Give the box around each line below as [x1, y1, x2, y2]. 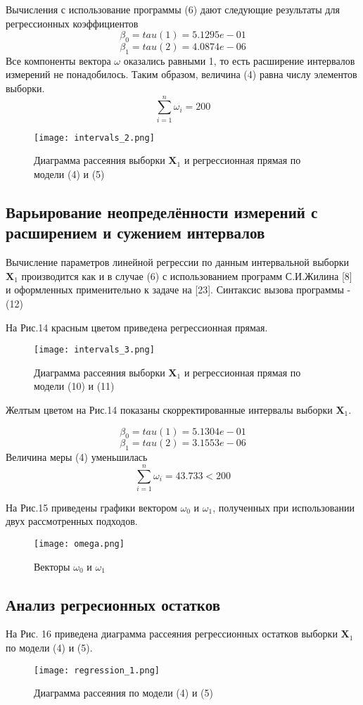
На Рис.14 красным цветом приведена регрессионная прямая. [6, 319, 268, 334]
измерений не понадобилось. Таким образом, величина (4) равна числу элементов [6, 67, 357, 82]
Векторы [34, 559, 70, 573]
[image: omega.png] [34, 539, 125, 550]
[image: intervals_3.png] [34, 345, 155, 355]
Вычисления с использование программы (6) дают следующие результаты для [6, 2, 340, 16]
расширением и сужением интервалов [6, 222, 265, 243]
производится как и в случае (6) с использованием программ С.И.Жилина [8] [21, 268, 352, 283]
